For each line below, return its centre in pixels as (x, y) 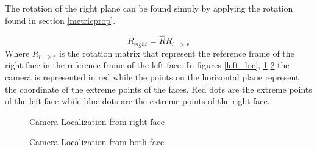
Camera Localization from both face (97, 142)
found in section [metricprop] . (60, 20)
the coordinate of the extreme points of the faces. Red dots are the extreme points (158, 89)
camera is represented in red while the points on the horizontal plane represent (152, 77)
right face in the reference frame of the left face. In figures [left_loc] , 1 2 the (147, 65)
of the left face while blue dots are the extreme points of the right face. (137, 101)
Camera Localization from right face (97, 121)
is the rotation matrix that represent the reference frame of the (176, 53)
